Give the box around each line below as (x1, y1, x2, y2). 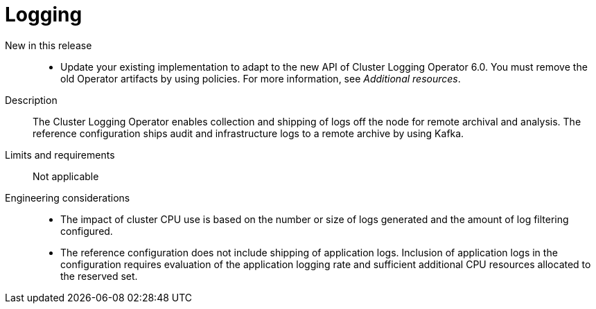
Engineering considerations (5, 191, 130, 204)
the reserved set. (60, 270, 138, 282)
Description (5, 94, 58, 106)
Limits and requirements (5, 148, 115, 161)
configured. (60, 224, 113, 237)
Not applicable (33, 170, 99, 182)
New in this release (5, 39, 92, 51)
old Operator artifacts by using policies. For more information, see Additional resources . (60, 72, 461, 85)
